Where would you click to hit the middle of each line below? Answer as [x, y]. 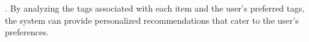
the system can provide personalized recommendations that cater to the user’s [152, 20]
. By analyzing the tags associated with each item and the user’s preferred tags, [155, 8]
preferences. [27, 32]
